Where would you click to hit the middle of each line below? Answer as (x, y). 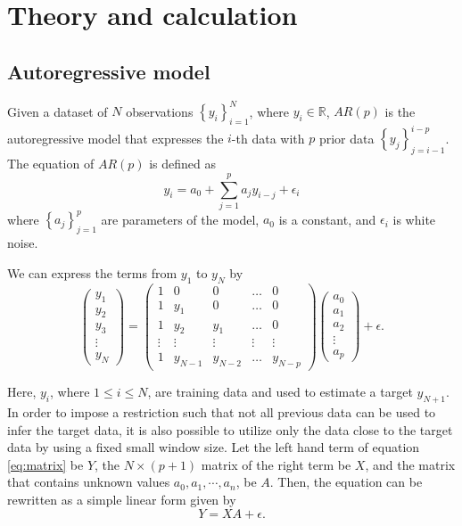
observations (160, 111)
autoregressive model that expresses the (115, 138)
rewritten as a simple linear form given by (122, 499)
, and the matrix (410, 464)
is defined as (183, 164)
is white (414, 219)
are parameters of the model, (180, 219)
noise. (23, 243)
